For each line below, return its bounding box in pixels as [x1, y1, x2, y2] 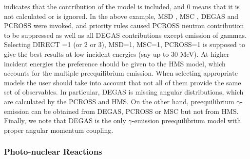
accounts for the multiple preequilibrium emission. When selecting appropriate [4, 68, 238, 78]
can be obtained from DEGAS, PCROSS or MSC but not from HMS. [31, 106, 239, 116]
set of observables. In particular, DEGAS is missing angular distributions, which [4, 87, 244, 97]
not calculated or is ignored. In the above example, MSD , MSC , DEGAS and [4, 11, 239, 21]
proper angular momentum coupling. [4, 125, 114, 135]
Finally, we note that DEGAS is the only [4, 115, 126, 126]
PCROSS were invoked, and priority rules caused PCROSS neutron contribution [4, 20, 244, 31]
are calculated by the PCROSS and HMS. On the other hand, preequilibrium [4, 96, 234, 106]
